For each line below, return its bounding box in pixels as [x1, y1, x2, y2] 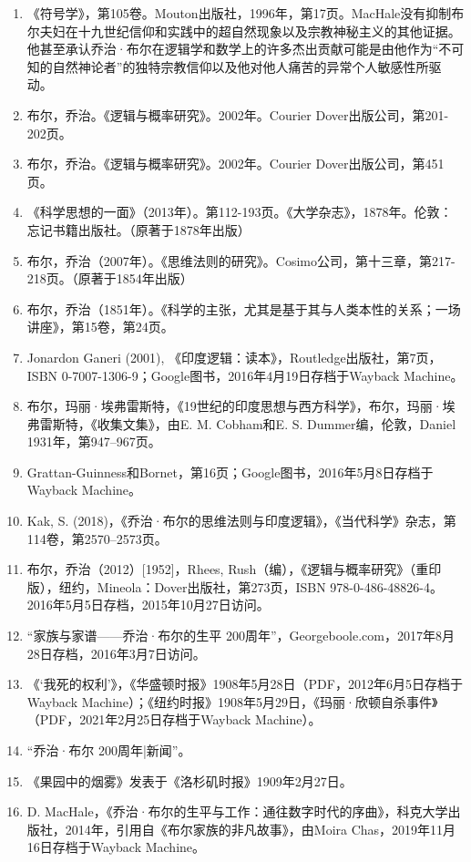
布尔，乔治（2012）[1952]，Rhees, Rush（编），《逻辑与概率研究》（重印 [26, 559, 442, 579]
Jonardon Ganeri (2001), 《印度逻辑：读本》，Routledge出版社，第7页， [26, 347, 442, 366]
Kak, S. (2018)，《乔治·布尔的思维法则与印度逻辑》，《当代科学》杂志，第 [26, 511, 456, 530]
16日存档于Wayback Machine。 [26, 837, 206, 857]
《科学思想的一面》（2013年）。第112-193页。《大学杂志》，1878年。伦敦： [26, 202, 453, 221]
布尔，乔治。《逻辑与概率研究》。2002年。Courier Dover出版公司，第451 [26, 154, 445, 173]
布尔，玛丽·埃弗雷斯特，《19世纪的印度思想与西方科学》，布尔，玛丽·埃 [26, 396, 456, 416]
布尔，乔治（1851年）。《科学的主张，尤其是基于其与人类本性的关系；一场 [26, 299, 461, 318]
